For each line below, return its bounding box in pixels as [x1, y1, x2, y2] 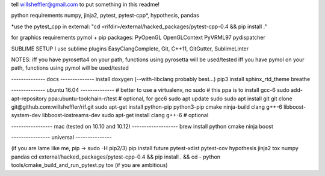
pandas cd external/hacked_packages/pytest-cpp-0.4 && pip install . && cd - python [11, 153, 221, 160]
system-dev [11, 112, 42, 119]
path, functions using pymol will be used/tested [11, 64, 129, 71]
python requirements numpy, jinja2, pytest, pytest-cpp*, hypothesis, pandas [11, 12, 200, 19]
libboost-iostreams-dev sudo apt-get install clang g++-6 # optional [42, 112, 209, 119]
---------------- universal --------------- [11, 134, 113, 141]
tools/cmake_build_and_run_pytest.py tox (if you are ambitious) [11, 162, 168, 169]
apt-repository [11, 95, 48, 102]
